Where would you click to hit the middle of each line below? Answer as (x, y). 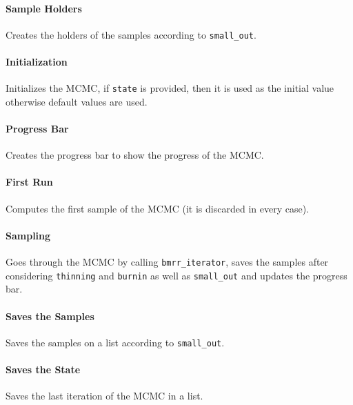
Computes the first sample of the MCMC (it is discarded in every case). (157, 208)
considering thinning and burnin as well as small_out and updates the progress (176, 275)
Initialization (37, 62)
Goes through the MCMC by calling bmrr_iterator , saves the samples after (167, 262)
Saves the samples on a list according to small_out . (115, 342)
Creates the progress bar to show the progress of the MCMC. (135, 155)
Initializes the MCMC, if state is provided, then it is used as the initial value (170, 88)
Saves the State (43, 369)
